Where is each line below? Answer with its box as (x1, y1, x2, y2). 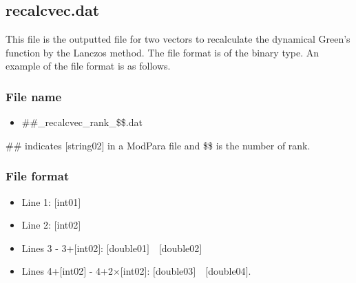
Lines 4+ (21, 264, 60, 278)
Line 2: (21, 218, 51, 232)
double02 (161, 240, 200, 255)
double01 (109, 240, 147, 255)
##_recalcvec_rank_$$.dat (21, 115, 143, 129)
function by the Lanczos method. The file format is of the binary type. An (6, 45, 320, 59)
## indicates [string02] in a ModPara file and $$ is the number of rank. (6, 138, 311, 152)
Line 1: (21, 194, 51, 209)
